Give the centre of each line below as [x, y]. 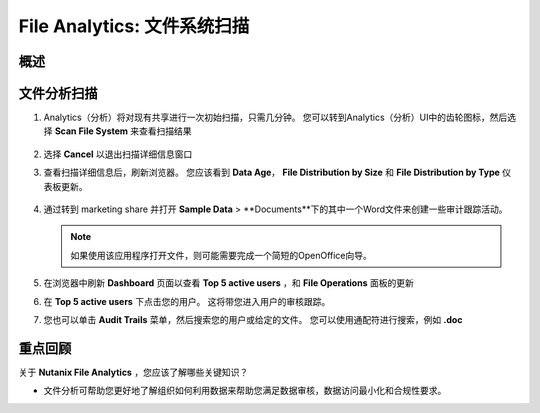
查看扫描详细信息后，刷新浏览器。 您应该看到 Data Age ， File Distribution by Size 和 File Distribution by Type [271, 172]
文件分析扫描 [58, 93]
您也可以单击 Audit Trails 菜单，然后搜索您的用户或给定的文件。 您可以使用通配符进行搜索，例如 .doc [253, 319]
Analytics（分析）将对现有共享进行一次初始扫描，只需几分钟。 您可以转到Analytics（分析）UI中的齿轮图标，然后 [275, 117]
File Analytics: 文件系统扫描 [134, 26]
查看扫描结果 [165, 131]
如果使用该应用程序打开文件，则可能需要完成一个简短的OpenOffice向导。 [221, 255]
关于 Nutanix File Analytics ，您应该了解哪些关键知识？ [133, 372]
